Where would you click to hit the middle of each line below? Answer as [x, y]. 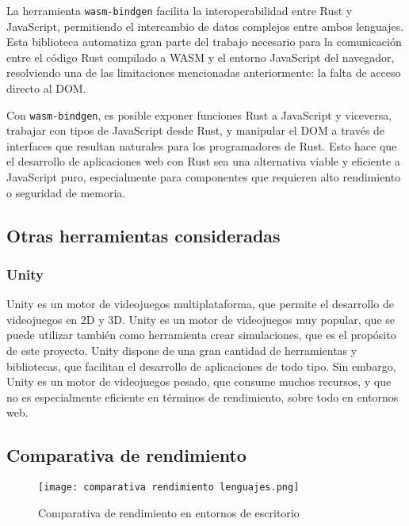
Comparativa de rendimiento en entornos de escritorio [169, 512]
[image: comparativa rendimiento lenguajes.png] [169, 488]
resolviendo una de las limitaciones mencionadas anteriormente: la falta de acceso [204, 72]
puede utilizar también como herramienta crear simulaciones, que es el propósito [201, 335]
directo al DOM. [46, 88]
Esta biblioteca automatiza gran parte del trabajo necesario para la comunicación [204, 42]
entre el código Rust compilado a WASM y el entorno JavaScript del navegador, [201, 57]
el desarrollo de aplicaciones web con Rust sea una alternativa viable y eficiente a [203, 161]
